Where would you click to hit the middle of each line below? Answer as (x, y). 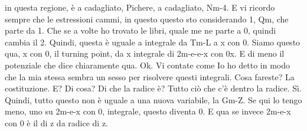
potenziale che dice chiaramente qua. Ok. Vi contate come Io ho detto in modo (147, 65)
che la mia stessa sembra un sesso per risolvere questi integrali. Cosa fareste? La (150, 76)
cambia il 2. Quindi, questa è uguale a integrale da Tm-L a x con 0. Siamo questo (153, 42)
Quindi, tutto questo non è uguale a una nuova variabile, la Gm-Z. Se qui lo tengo (153, 99)
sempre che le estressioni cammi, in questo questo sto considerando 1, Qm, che (147, 19)
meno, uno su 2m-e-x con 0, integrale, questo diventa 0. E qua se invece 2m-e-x (148, 111)
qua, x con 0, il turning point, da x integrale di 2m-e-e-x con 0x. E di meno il (145, 53)
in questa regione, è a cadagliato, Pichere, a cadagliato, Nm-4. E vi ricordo (140, 7)
